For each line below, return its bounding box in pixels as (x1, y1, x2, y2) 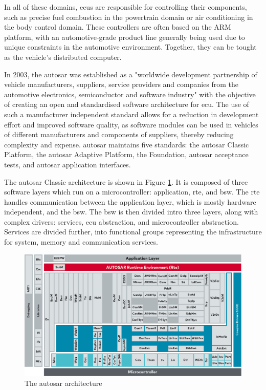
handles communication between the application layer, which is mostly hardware (4, 196, 256, 207)
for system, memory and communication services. (4, 236, 158, 247)
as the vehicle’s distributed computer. (4, 51, 122, 62)
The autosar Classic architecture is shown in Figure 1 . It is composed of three (4, 176, 248, 187)
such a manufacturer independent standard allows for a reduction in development (4, 109, 259, 119)
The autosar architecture (25, 378, 102, 388)
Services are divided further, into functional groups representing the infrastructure (4, 226, 262, 237)
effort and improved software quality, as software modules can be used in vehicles (4, 119, 258, 129)
